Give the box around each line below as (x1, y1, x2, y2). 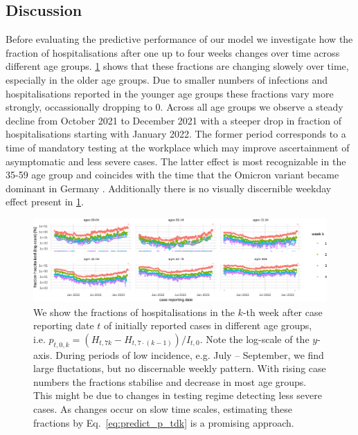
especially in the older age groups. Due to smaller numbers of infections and (6, 72, 328, 86)
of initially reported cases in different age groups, (103, 318, 312, 333)
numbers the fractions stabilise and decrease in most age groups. (33, 374, 307, 389)
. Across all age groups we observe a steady (160, 100, 343, 114)
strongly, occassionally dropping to (6, 100, 152, 114)
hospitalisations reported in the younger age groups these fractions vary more (6, 86, 334, 100)
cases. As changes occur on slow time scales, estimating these (33, 401, 292, 416)
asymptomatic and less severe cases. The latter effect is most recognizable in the (6, 154, 346, 168)
